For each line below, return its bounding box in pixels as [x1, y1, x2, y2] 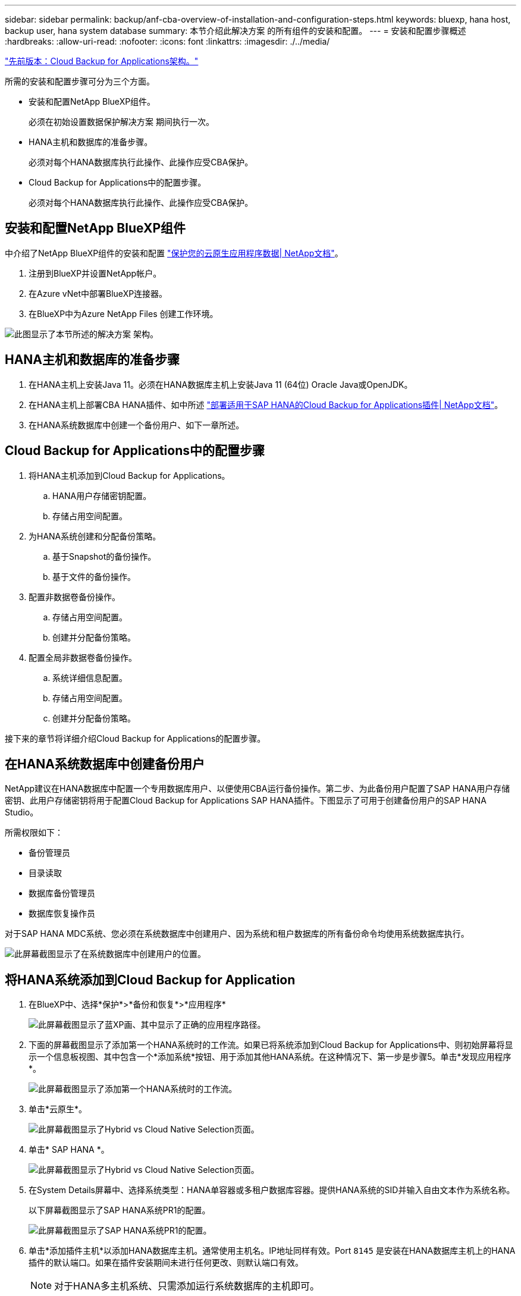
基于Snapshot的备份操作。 [52, 551, 156, 561]
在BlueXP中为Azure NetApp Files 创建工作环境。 [29, 308, 218, 319]
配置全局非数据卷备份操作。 [29, 652, 137, 663]
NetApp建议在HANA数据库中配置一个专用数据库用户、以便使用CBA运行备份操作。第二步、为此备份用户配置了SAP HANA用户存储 [5, 783, 510, 794]
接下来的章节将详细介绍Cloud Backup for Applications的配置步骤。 [5, 733, 266, 743]
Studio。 [5, 807, 39, 818]
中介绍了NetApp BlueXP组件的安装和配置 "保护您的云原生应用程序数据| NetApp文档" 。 [5, 247, 343, 258]
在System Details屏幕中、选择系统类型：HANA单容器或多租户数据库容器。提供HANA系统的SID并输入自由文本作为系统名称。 [29, 1185, 515, 1195]
